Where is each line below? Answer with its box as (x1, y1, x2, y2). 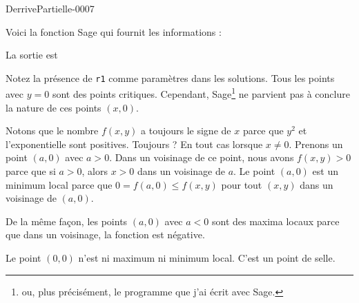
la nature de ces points (6, 100, 101, 114)
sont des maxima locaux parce (211, 213, 340, 228)
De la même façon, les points (6, 213, 128, 228)
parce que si (6, 164, 56, 178)
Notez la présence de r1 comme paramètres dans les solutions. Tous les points (6, 70, 335, 85)
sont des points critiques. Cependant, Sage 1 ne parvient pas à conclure (52, 85, 350, 101)
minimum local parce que (6, 177, 113, 191)
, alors (81, 164, 108, 178)
